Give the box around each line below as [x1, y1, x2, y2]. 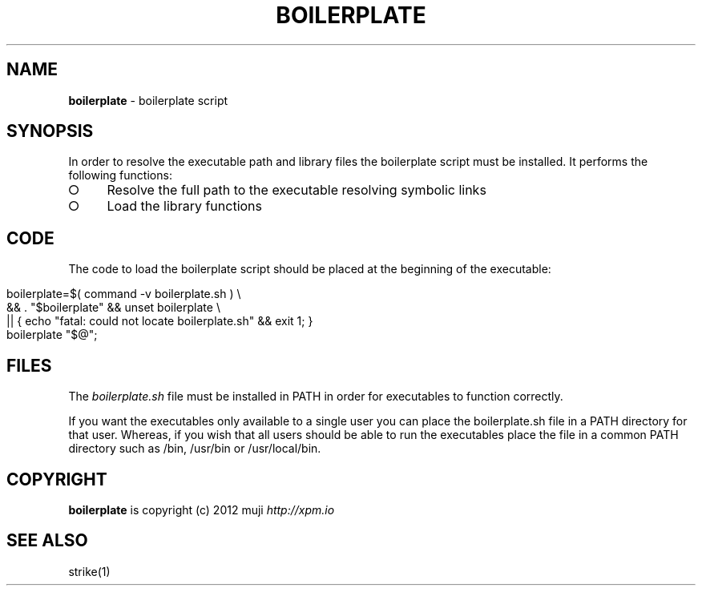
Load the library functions [107, 198, 263, 215]
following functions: [68, 168, 172, 183]
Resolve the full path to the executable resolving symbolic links [107, 182, 486, 199]
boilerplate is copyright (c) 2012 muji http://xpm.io [68, 502, 335, 517]
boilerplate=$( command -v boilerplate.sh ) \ [6, 287, 241, 301]
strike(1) [68, 564, 111, 578]
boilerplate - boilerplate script [68, 93, 228, 107]
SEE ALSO [6, 530, 88, 551]
